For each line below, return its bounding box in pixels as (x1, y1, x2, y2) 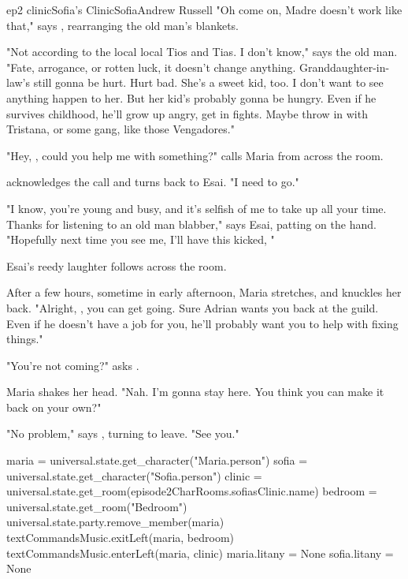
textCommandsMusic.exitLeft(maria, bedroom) (6, 529, 235, 546)
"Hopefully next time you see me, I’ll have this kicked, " (6, 231, 275, 248)
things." (6, 331, 43, 347)
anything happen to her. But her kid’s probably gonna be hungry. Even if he (6, 89, 376, 106)
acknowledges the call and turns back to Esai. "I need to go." (6, 174, 299, 190)
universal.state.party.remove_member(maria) (6, 514, 224, 530)
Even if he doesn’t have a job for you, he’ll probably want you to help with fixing (6, 315, 399, 331)
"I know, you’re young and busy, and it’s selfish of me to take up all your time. (6, 200, 387, 216)
